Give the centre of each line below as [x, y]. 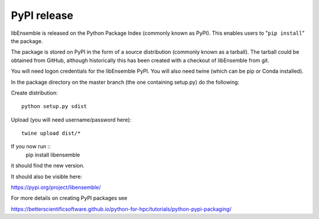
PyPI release [42, 15]
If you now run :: [31, 146]
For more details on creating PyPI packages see [69, 198]
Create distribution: [35, 93]
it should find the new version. [48, 166]
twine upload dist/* [51, 133]
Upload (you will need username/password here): [71, 120]
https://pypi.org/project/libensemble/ [56, 187]
